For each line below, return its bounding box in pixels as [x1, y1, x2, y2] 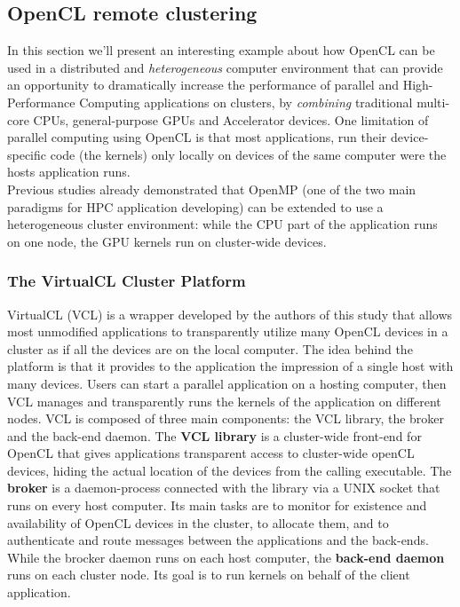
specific [7, 145, 47, 163]
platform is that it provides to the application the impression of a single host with [7, 357, 454, 375]
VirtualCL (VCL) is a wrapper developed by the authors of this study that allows [7, 304, 453, 323]
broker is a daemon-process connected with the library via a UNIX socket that [7, 478, 440, 497]
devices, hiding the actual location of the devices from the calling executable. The [7, 461, 452, 479]
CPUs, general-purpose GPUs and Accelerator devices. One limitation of [33, 110, 429, 129]
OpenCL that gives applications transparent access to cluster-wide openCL [7, 444, 415, 462]
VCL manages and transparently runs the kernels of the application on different [7, 391, 441, 410]
